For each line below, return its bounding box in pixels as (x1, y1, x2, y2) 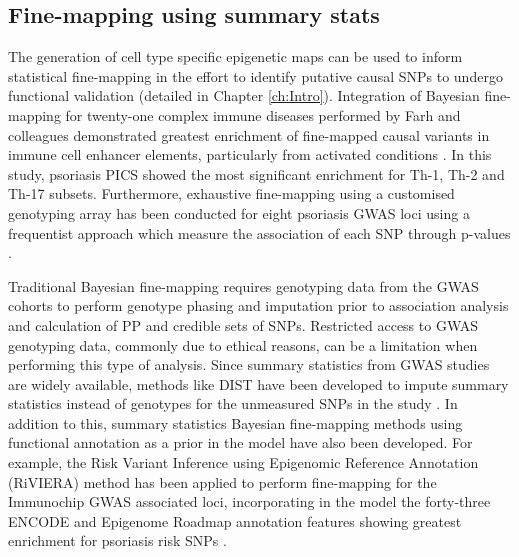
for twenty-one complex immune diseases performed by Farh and (65, 104, 461, 125)
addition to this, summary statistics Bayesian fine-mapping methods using (8, 412, 463, 433)
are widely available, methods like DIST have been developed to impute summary (8, 373, 509, 394)
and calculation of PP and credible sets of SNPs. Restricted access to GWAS (8, 314, 479, 335)
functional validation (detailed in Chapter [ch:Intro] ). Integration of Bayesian (8, 85, 480, 106)
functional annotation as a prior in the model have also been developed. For (8, 432, 473, 453)
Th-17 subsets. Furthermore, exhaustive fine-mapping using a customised (8, 183, 455, 204)
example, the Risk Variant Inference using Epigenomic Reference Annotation (8, 452, 479, 473)
